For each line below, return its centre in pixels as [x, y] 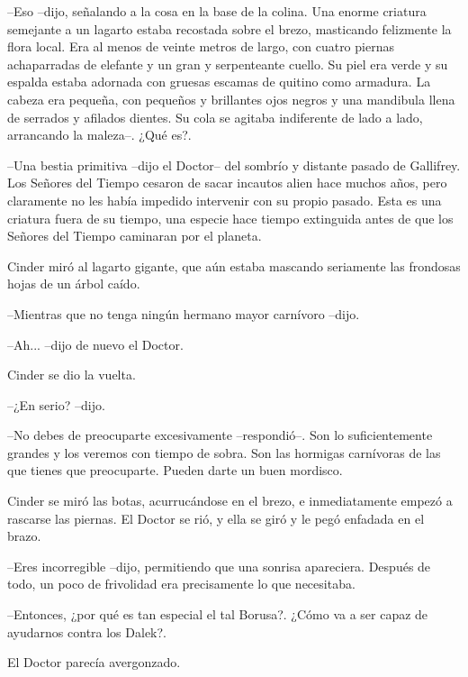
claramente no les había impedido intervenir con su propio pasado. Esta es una [225, 200]
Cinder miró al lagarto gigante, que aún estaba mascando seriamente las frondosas [234, 265]
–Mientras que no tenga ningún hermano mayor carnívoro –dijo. [184, 313]
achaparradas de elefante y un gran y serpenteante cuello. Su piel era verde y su [228, 64]
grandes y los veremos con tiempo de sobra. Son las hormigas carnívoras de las [224, 452]
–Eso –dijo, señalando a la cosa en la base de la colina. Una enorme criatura [217, 11]
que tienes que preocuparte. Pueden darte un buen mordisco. [175, 470]
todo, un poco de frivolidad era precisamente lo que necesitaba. [181, 584]
